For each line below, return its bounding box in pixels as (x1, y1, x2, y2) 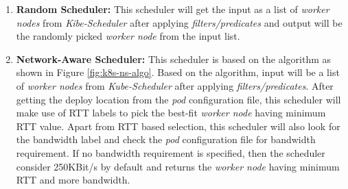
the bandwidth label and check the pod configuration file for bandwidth (16, 132, 316, 147)
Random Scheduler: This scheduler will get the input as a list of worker (16, 2, 329, 16)
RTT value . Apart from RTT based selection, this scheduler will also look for (16, 118, 340, 133)
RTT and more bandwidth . (16, 173, 130, 187)
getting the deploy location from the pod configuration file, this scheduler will (16, 92, 341, 106)
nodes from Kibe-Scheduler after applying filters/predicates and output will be (16, 15, 343, 29)
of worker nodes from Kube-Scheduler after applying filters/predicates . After (16, 78, 334, 92)
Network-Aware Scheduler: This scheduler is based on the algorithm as (16, 51, 332, 66)
